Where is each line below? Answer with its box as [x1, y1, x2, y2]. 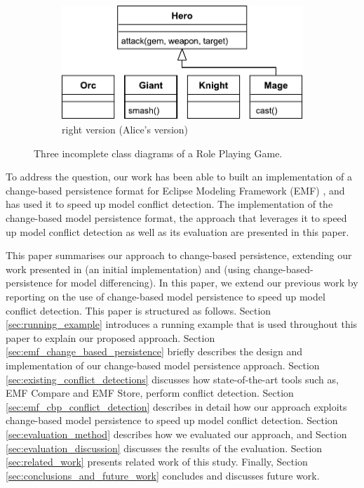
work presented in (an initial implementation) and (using [6, 261, 250, 276]
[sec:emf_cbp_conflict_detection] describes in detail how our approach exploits [6, 399, 347, 414]
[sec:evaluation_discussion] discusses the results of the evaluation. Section [6, 440, 323, 455]
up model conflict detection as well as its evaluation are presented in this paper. [6, 224, 349, 239]
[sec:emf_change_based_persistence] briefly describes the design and [6, 344, 302, 359]
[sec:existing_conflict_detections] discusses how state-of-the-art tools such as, [6, 371, 339, 386]
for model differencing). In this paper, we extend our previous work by [55, 275, 358, 290]
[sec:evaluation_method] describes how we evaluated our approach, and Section [6, 426, 347, 441]
